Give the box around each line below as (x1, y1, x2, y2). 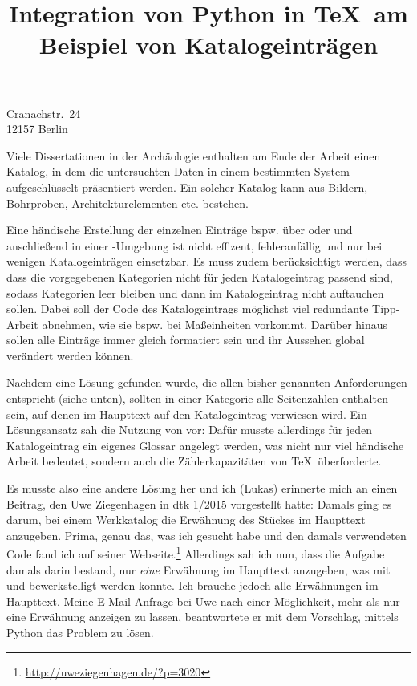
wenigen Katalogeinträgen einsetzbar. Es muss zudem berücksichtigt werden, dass (6, 253, 407, 270)
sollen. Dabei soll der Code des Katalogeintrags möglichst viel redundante (6, 300, 369, 317)
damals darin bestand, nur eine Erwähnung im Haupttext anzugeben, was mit (6, 561, 391, 578)
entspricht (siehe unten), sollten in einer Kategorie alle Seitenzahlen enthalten (6, 390, 388, 407)
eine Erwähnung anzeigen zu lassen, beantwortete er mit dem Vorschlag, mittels (6, 608, 399, 625)
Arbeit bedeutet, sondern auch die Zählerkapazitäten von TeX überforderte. (6, 453, 382, 469)
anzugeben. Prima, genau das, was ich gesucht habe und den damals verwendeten (6, 526, 407, 543)
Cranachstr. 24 (6, 104, 81, 121)
